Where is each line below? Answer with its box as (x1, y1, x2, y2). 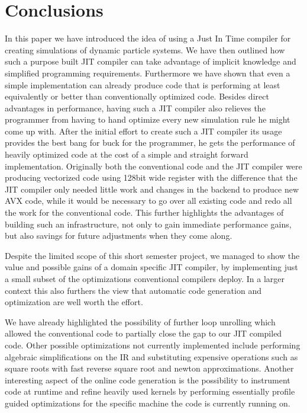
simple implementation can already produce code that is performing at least (5, 78, 280, 91)
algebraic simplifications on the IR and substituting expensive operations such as (5, 350, 298, 363)
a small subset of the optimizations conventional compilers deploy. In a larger (5, 273, 285, 284)
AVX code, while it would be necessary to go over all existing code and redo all (5, 194, 292, 207)
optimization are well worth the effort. (5, 296, 143, 308)
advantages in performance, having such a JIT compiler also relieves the (5, 101, 266, 114)
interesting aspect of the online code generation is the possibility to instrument (5, 373, 290, 386)
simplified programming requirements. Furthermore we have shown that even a (5, 66, 290, 79)
